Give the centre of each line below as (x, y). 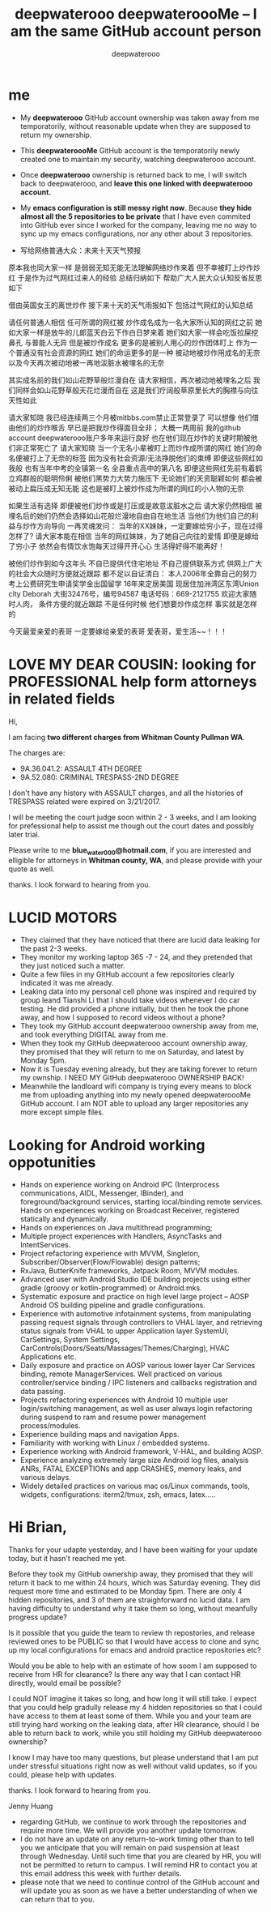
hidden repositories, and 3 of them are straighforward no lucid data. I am (129, 1600)
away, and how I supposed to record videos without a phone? (123, 1017)
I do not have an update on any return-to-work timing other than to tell (137, 1839)
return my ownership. (56, 135)
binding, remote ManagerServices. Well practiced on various (121, 1374)
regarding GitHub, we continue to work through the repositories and (133, 1822)
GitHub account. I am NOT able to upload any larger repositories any (134, 1104)
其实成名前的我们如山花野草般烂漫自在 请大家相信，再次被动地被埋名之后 (130, 380)
